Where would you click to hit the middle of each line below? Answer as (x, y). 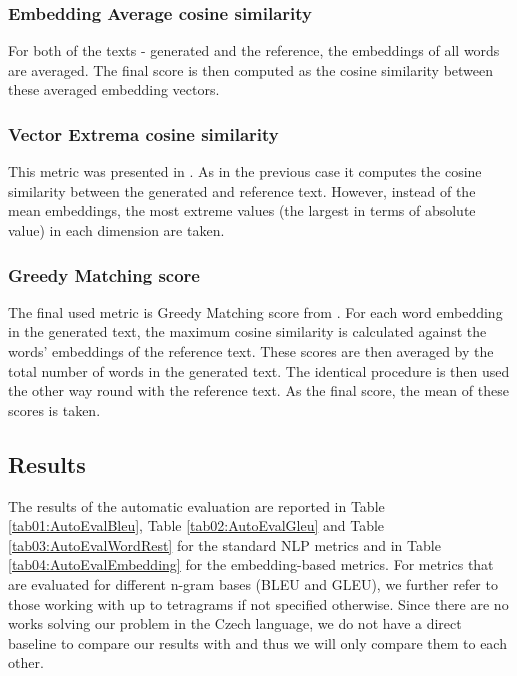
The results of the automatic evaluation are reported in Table (196, 505)
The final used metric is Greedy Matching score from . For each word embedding (255, 311)
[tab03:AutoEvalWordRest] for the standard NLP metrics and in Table (224, 544)
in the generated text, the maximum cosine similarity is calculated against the (247, 331)
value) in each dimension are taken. (116, 230)
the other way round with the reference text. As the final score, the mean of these (258, 390)
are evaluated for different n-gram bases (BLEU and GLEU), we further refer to (253, 583)
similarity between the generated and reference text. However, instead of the (242, 190)
